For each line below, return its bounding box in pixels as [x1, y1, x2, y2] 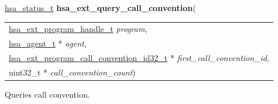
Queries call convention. [5, 88, 90, 100]
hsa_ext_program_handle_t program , [9, 23, 147, 35]
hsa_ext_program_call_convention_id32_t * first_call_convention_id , [9, 52, 269, 64]
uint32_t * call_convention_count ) [9, 66, 136, 78]
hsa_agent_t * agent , [9, 37, 87, 49]
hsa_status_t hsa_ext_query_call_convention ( [5, 2, 196, 13]
